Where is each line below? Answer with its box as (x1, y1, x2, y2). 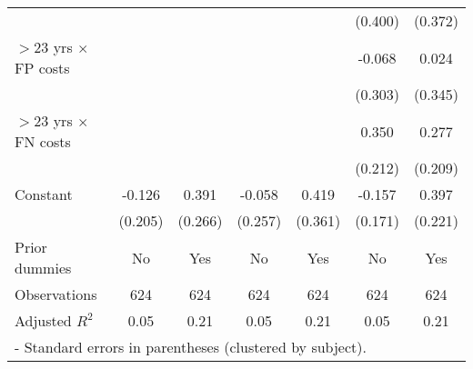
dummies (15, 257, 72, 278)
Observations (15, 284, 97, 304)
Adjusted (15, 310, 72, 331)
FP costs (15, 57, 70, 78)
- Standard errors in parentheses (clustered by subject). (15, 336, 367, 357)
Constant (15, 184, 73, 204)
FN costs (15, 131, 71, 152)
